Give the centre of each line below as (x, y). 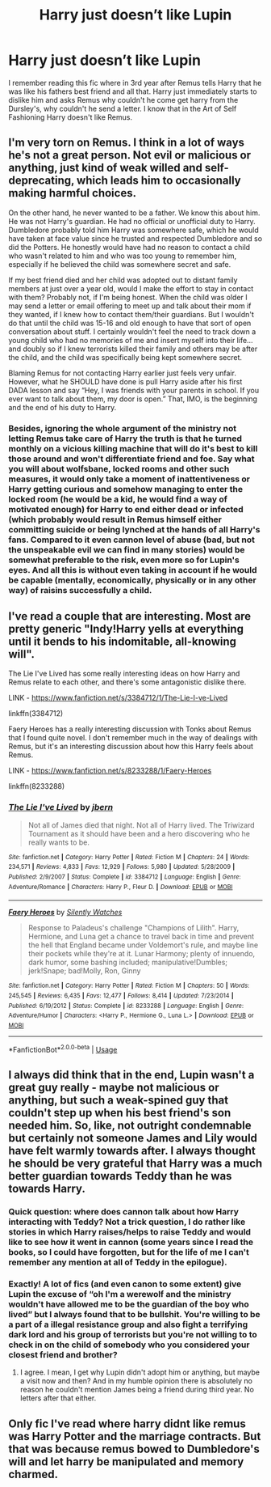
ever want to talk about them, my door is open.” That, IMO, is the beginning (133, 399)
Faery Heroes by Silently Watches (65, 913)
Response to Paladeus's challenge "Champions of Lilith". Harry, (133, 928)
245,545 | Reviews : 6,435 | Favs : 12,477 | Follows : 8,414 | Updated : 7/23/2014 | (121, 996)
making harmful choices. (73, 193)
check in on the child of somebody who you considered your (129, 1345)
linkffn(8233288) (37, 786)
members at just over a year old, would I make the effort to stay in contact (131, 288)
